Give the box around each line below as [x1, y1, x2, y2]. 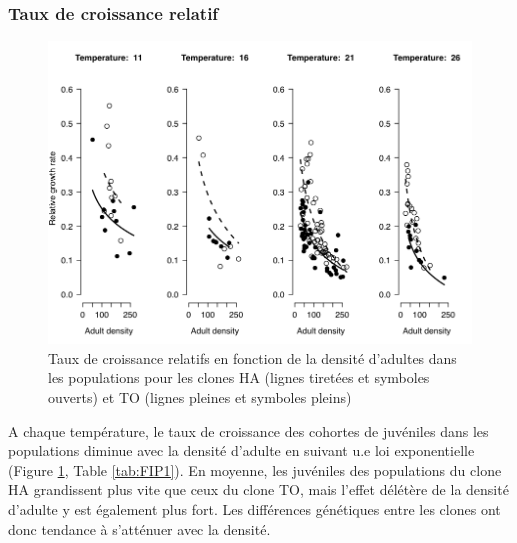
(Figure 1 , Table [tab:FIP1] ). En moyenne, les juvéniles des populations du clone [8, 459, 502, 480]
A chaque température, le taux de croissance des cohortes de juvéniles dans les [8, 420, 489, 441]
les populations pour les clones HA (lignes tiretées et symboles [48, 367, 430, 388]
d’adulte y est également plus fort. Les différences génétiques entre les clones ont [8, 499, 501, 520]
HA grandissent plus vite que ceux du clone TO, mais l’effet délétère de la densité [8, 479, 509, 500]
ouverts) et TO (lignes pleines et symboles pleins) [48, 387, 352, 408]
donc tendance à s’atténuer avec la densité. [8, 518, 271, 539]
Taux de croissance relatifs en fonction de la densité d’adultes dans [48, 347, 457, 368]
